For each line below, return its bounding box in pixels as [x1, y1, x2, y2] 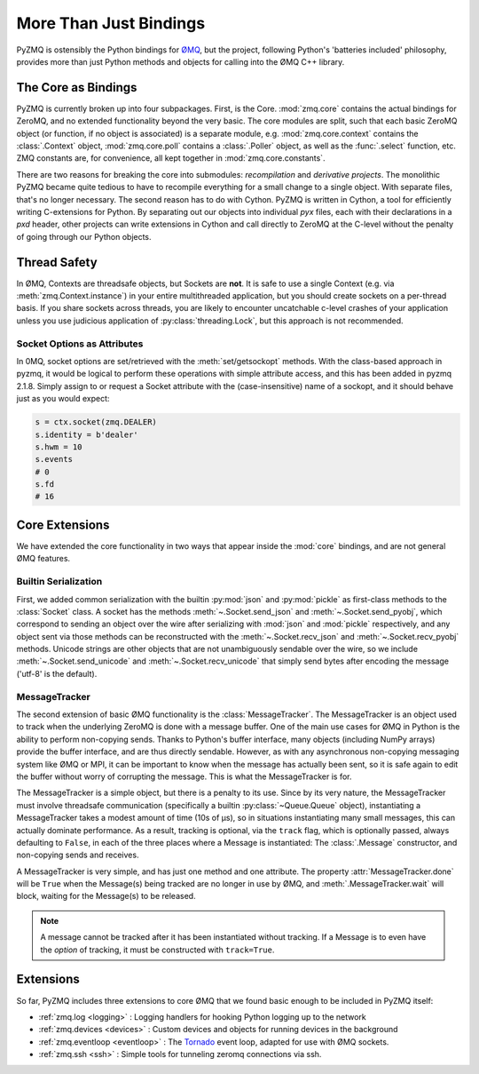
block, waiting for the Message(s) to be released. [16, 891, 196, 902]
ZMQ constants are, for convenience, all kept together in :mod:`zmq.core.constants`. [16, 153, 326, 163]
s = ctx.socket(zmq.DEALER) [35, 418, 157, 427]
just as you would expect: [16, 394, 110, 404]
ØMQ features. [16, 553, 71, 564]
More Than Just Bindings [16, 13, 206, 33]
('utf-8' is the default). [16, 668, 98, 679]
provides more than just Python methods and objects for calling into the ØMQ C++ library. [16, 56, 345, 67]
